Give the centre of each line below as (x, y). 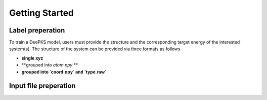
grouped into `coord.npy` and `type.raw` (64, 72)
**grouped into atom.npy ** (50, 65)
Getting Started (42, 13)
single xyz (32, 58)
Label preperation (37, 30)
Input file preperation (43, 86)
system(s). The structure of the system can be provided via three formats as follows (95, 49)
